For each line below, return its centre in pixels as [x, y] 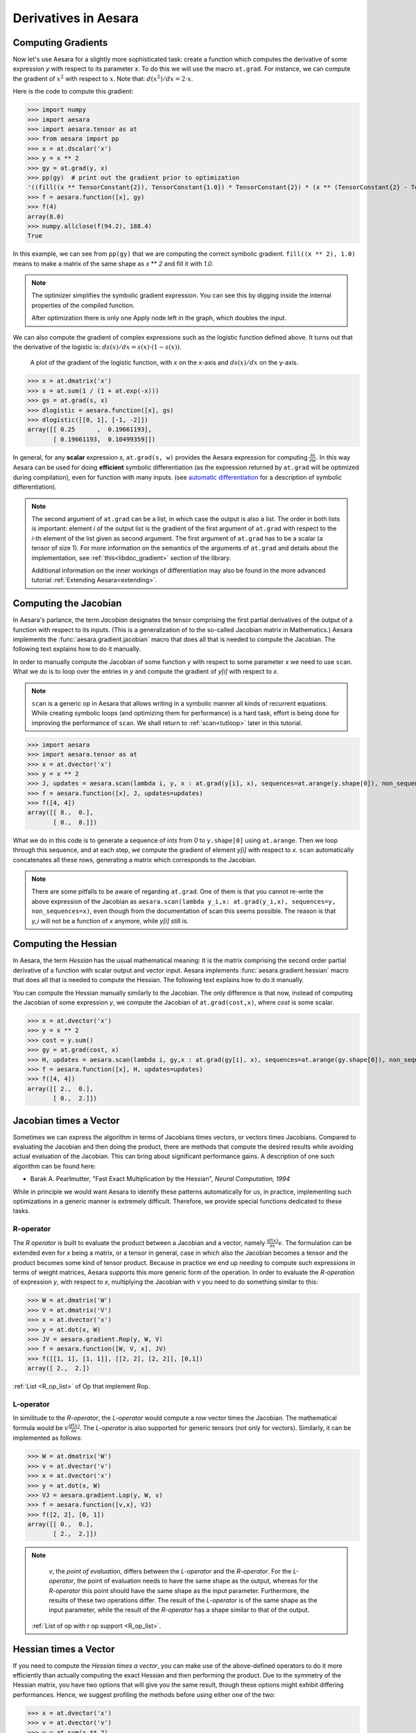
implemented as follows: [47, 1438]
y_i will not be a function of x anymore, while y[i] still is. [110, 921]
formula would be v [41, 1427]
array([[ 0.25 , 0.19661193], [90, 429]
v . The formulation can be [315, 1243]
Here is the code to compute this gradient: [73, 92]
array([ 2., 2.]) [59, 1368]
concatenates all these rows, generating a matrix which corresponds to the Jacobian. [135, 860]
